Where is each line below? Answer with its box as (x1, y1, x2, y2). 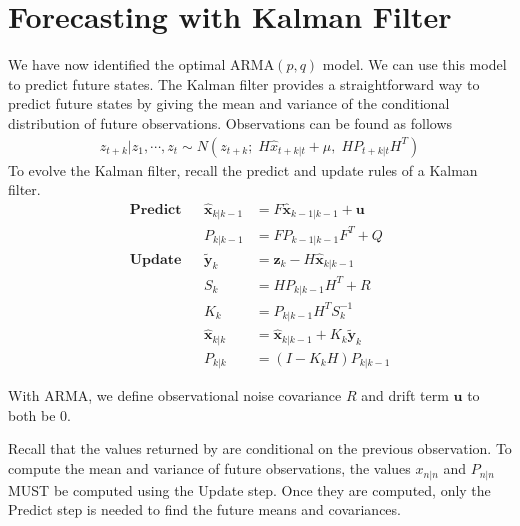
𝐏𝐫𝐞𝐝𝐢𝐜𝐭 (129, 202, 182, 217)
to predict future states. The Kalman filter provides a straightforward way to (8, 73, 480, 94)
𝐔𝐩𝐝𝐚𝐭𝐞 (129, 252, 182, 267)
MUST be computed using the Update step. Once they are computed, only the (8, 479, 491, 500)
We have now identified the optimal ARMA (8, 54, 275, 75)
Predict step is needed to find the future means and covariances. (8, 499, 401, 520)
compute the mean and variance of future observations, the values (8, 458, 411, 479)
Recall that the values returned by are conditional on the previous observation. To (8, 438, 512, 459)
